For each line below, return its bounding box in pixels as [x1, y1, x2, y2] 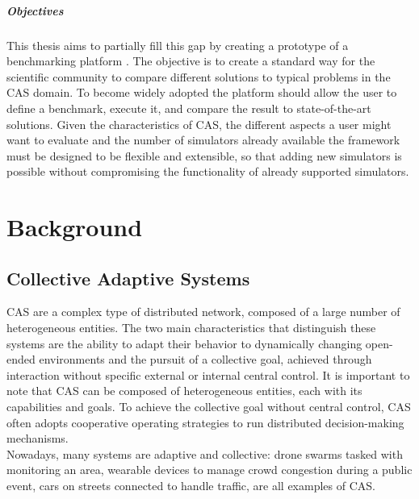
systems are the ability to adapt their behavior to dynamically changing [6, 335, 362, 351]
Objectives [6, 2, 64, 19]
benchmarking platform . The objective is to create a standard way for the [6, 52, 375, 69]
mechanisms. [6, 430, 69, 447]
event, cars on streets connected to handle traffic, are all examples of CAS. [6, 477, 375, 494]
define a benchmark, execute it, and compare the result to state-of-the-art [6, 99, 371, 116]
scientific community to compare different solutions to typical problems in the [6, 68, 391, 85]
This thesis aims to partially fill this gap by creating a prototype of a [6, 36, 349, 53]
